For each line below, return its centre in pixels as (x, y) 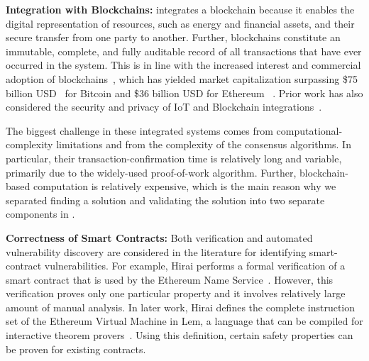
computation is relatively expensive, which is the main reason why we (184, 186)
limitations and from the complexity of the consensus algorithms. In (204, 144)
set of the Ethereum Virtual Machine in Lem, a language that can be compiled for (184, 321)
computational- (309, 130)
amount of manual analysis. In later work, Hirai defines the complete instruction (181, 307)
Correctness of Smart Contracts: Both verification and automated (159, 237)
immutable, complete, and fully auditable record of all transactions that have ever (184, 51)
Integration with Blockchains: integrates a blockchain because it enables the (180, 9)
